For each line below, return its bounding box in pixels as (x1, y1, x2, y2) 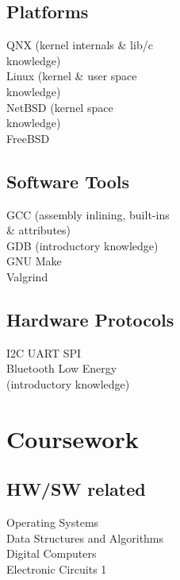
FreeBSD (6, 130, 50, 146)
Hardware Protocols (6, 307, 174, 331)
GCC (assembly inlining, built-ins (6, 206, 170, 222)
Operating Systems (6, 514, 99, 531)
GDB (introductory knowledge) (6, 237, 159, 253)
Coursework (6, 422, 139, 454)
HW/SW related (6, 477, 146, 501)
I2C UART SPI (6, 344, 82, 361)
